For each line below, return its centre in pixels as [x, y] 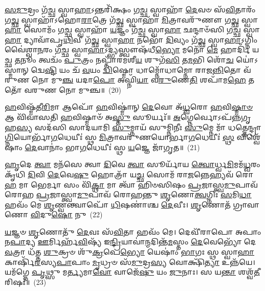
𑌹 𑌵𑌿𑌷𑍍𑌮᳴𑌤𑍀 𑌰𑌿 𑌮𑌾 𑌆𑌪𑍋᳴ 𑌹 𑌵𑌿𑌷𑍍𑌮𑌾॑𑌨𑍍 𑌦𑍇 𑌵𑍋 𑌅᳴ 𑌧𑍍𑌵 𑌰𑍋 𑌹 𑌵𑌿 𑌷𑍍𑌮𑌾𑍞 [129, 107]
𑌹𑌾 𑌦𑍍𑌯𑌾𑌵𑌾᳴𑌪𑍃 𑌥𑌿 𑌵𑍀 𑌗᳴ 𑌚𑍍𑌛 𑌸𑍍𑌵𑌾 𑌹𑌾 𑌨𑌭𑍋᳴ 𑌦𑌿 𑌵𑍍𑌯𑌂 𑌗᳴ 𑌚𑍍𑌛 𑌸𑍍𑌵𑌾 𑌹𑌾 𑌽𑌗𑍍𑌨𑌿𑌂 [131, 39]
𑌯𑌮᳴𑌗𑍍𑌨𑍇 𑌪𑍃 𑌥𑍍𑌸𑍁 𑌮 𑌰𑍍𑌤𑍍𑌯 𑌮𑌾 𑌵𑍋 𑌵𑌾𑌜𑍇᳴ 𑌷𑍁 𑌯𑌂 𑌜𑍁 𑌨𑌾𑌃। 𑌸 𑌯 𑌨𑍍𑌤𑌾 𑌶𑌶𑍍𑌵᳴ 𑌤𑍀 [132, 272]
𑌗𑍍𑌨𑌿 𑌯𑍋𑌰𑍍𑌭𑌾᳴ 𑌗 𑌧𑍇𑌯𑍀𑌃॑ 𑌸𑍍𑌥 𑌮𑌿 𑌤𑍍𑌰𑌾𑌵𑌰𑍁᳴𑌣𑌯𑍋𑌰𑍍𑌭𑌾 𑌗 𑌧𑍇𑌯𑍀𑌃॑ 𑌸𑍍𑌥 [119, 137]
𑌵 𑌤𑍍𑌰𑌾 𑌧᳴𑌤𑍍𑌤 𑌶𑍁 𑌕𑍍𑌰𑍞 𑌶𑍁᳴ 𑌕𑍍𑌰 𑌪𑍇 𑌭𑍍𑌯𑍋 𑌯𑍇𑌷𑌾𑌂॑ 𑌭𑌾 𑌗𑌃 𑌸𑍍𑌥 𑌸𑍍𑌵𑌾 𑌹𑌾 [130, 252]
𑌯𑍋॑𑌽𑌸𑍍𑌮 [247, 59]
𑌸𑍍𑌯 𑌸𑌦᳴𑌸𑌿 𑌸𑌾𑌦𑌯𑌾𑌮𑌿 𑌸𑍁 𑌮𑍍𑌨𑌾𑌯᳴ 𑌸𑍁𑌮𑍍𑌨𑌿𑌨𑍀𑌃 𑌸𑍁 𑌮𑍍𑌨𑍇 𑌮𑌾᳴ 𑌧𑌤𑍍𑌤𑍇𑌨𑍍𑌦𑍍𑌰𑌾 [139, 127]
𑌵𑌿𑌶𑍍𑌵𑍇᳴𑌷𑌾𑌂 [249, 137]
